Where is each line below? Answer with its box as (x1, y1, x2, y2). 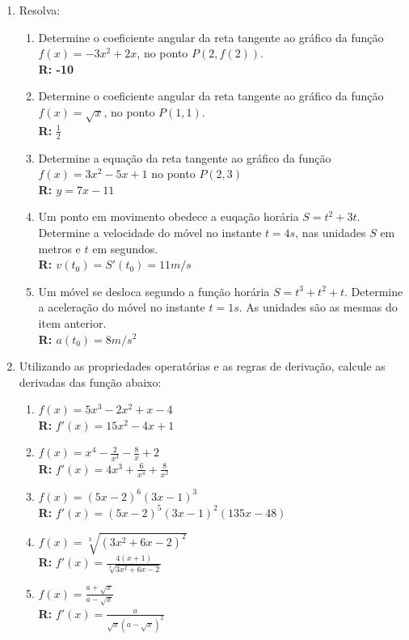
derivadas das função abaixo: (19, 373, 162, 390)
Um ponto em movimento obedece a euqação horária (38, 208, 299, 225)
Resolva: (19, 2, 61, 18)
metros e (38, 239, 81, 256)
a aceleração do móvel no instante (38, 299, 205, 316)
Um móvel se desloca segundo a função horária (38, 282, 270, 299)
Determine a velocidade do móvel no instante (38, 223, 262, 240)
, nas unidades (295, 223, 366, 240)
